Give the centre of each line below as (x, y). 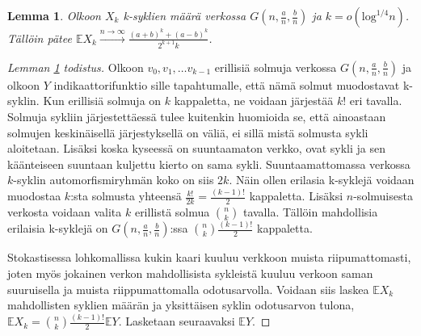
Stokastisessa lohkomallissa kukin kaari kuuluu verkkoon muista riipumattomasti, (209, 257)
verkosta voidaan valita (65, 212)
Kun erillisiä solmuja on (102, 101)
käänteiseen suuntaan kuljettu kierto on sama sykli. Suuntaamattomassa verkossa (209, 164)
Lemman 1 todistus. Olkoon (76, 67)
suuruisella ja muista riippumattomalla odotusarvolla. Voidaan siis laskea (188, 289)
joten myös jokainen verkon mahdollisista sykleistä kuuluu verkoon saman (190, 273)
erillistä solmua (172, 212)
